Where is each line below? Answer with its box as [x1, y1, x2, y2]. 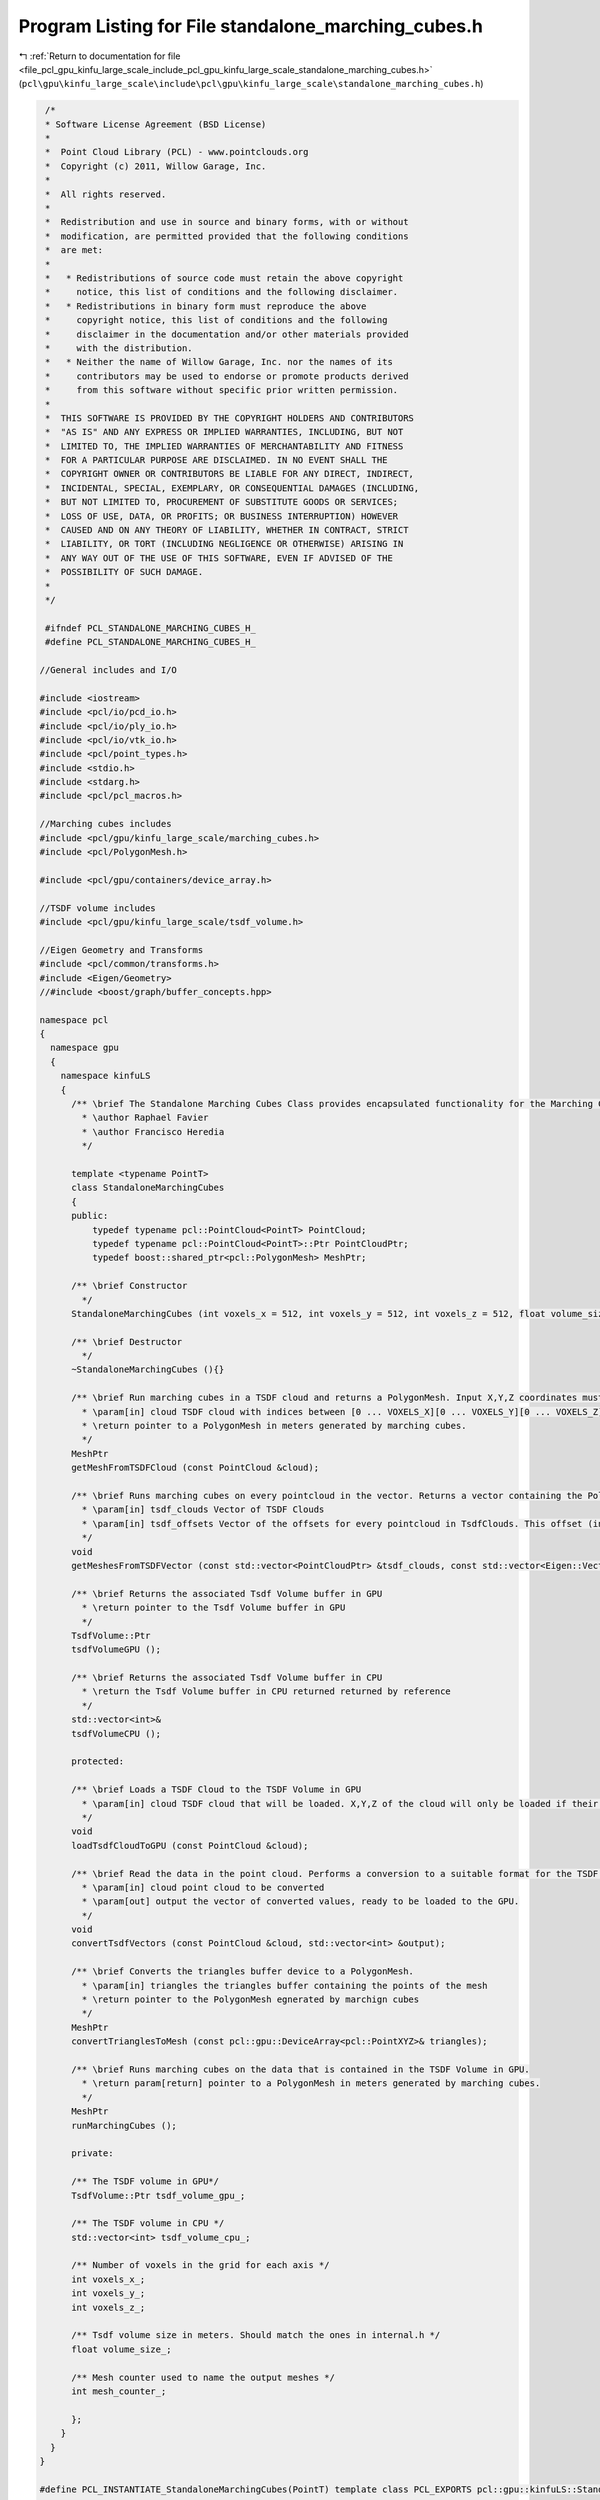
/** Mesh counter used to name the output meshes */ [71, 2371, 335, 2383]
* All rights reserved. [45, 188, 167, 200]
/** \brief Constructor [71, 1280, 188, 1292]
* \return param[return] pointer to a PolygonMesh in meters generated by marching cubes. [81, 2078, 541, 2089]
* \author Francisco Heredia [81, 1126, 225, 1137]
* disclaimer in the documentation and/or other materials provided [45, 328, 409, 340]
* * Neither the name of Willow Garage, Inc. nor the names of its [45, 356, 394, 368]
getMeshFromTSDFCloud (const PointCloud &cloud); [71, 1462, 320, 1474]
